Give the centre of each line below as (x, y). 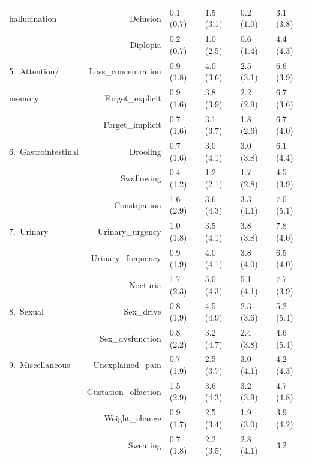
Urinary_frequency (126, 258)
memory (24, 98)
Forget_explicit (133, 98)
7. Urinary (29, 231)
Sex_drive (142, 311)
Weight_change (133, 418)
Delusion (145, 18)
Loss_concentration (125, 71)
